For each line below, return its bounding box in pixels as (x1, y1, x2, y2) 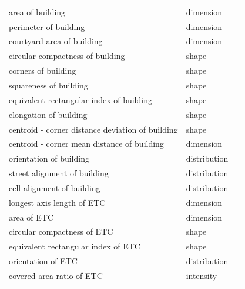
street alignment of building (9, 167, 109, 179)
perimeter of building (9, 20, 85, 32)
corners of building (9, 64, 76, 77)
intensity (186, 269, 217, 281)
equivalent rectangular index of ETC (9, 240, 140, 252)
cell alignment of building (9, 181, 100, 193)
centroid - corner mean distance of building (9, 137, 164, 150)
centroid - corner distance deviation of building (9, 123, 178, 135)
